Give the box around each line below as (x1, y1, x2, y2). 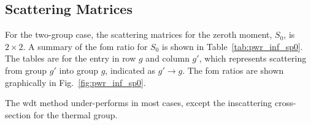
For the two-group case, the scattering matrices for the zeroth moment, (5, 28, 272, 41)
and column (145, 52, 190, 65)
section (5, 108, 31, 121)
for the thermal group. (33, 108, 118, 121)
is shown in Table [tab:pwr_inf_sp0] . (161, 40, 303, 52)
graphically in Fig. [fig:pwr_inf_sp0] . (5, 76, 146, 88)
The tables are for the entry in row (5, 52, 136, 65)
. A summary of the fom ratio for (23, 40, 148, 52)
